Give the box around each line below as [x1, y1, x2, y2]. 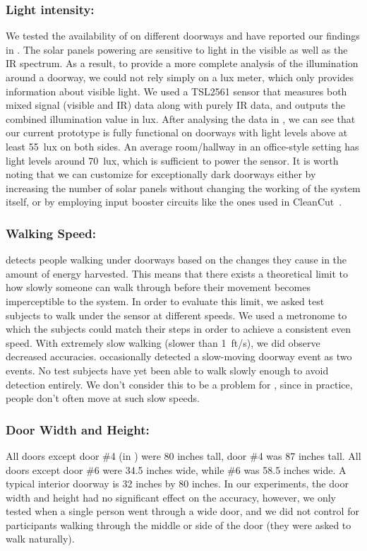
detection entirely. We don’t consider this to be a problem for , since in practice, [6, 377, 353, 391]
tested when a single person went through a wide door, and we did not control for [6, 504, 359, 519]
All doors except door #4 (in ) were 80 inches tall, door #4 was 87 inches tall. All [6, 448, 361, 463]
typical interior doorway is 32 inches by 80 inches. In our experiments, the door [6, 476, 349, 491]
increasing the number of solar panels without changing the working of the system [6, 180, 361, 195]
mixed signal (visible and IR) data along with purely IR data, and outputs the [6, 97, 345, 112]
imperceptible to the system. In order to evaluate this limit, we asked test [6, 293, 325, 308]
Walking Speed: [6, 224, 96, 242]
